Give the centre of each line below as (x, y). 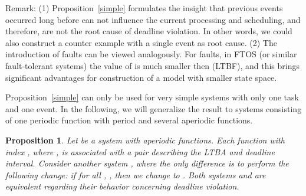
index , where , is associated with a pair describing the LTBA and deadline (140, 151)
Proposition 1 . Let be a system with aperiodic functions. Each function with (145, 140)
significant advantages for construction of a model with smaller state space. (141, 77)
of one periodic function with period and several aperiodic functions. (129, 120)
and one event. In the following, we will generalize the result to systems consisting (154, 108)
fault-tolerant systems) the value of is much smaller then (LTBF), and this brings (153, 65)
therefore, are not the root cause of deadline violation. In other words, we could (149, 31)
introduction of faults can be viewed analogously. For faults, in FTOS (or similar (151, 54)
